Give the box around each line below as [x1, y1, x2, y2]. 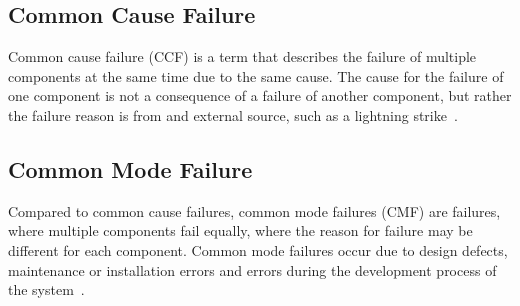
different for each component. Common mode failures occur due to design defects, [8, 239, 508, 260]
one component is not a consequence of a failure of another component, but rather [8, 85, 512, 106]
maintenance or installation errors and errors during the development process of [8, 259, 497, 280]
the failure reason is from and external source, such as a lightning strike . [8, 104, 458, 125]
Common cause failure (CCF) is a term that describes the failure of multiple [8, 46, 477, 67]
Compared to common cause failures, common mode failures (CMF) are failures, [8, 200, 501, 221]
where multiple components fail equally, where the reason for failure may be [8, 220, 473, 241]
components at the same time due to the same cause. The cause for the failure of [8, 65, 504, 86]
